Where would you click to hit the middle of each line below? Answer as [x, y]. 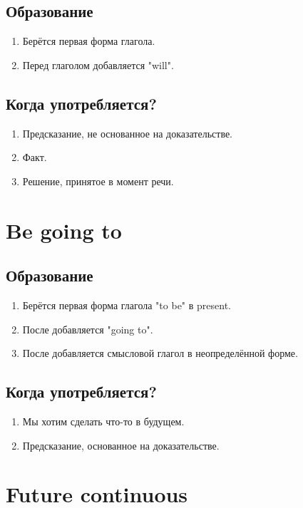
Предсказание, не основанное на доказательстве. [128, 133]
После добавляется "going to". [88, 329]
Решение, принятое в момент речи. [98, 181]
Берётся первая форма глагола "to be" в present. [127, 305]
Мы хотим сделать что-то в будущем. [103, 421]
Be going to [64, 230]
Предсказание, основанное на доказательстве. [121, 445]
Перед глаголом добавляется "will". [98, 64]
